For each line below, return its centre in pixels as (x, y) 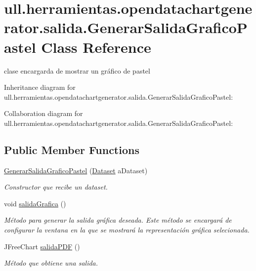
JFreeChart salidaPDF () (42, 246)
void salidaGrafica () (35, 203)
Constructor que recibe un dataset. (56, 187)
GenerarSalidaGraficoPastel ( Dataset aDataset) (76, 170)
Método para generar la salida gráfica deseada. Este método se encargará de (118, 220)
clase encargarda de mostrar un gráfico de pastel (77, 70)
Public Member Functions (72, 149)
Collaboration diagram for (43, 113)
